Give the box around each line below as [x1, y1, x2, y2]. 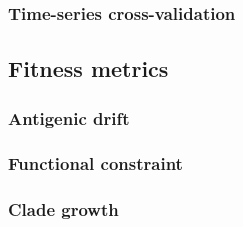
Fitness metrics [8, 53, 169, 84]
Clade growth [8, 197, 119, 222]
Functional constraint [8, 151, 183, 176]
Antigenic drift [8, 105, 130, 130]
